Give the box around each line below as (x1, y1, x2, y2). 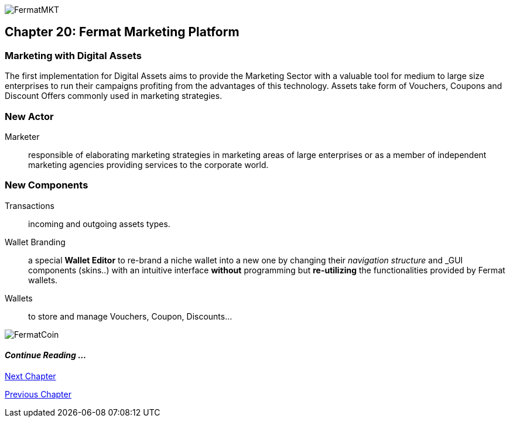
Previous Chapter (5, 389, 71, 399)
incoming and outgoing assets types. (28, 218, 170, 229)
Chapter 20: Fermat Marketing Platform (5, 25, 239, 40)
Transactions (5, 200, 54, 211)
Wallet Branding (5, 236, 66, 247)
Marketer (5, 131, 40, 142)
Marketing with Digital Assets (5, 49, 142, 61)
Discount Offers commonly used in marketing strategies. (5, 91, 223, 101)
